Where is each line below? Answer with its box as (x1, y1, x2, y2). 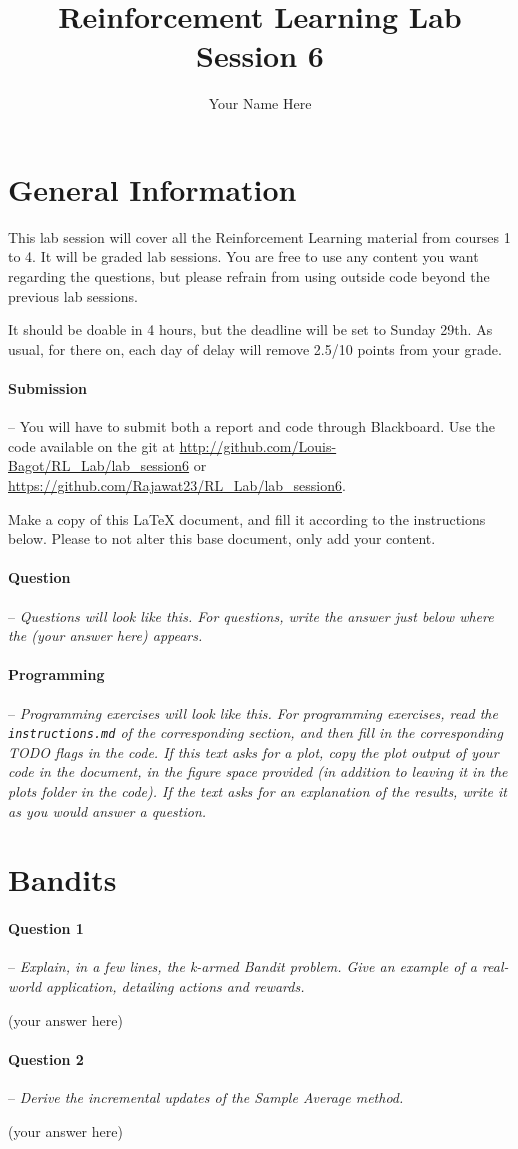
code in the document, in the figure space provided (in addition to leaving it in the (8, 761, 508, 782)
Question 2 (8, 1048, 84, 1069)
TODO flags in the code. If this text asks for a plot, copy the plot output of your (8, 741, 499, 762)
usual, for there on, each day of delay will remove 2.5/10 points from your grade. (8, 338, 502, 359)
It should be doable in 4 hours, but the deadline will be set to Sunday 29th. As (8, 319, 493, 340)
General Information (8, 168, 297, 209)
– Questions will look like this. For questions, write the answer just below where (8, 605, 494, 626)
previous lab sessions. (8, 285, 138, 306)
